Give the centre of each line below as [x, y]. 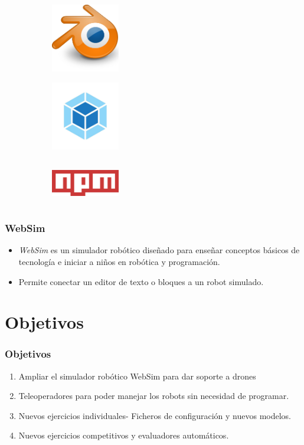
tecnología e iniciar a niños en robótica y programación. [119, 261]
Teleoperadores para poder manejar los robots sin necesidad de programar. [154, 396]
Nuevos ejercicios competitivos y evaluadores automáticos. [124, 435]
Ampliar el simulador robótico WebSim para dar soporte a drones [137, 376]
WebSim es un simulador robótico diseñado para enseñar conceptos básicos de [159, 250]
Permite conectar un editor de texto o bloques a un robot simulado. [141, 281]
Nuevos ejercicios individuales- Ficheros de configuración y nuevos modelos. [155, 415]
